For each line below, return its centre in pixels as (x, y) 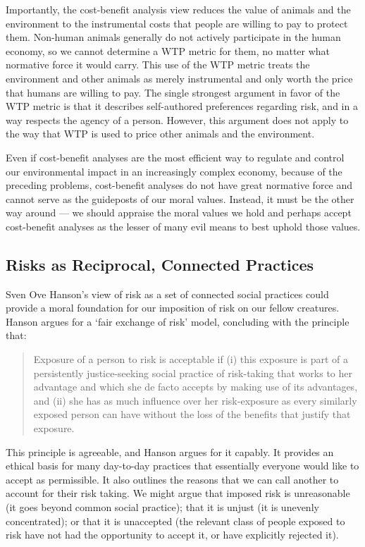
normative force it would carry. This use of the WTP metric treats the (158, 64)
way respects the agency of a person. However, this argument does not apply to (177, 119)
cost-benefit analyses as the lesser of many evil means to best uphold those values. (183, 226)
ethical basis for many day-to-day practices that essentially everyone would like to (182, 466)
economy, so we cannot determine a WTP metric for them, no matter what (168, 50)
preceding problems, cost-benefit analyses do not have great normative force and (179, 185)
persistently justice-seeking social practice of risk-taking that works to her (193, 373)
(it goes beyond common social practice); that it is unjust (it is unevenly (162, 507)
